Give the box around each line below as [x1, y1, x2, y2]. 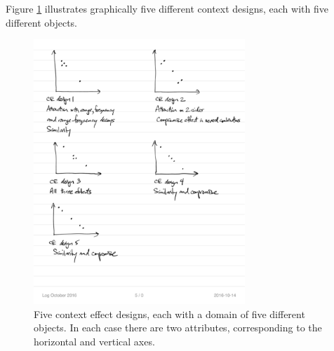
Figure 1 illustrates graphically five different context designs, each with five [6, 1, 328, 15]
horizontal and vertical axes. [34, 333, 155, 348]
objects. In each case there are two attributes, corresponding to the [34, 320, 322, 335]
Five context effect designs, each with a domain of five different [34, 306, 305, 321]
